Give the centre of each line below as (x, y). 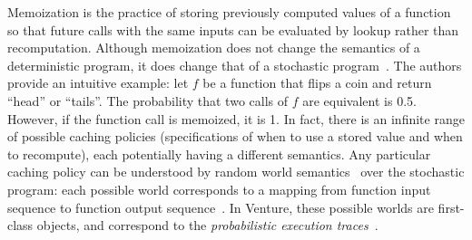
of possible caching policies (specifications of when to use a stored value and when (235, 136)
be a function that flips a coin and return (317, 83)
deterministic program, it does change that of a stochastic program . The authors (235, 65)
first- (451, 207)
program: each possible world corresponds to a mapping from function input (219, 189)
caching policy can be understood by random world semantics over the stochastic (236, 172)
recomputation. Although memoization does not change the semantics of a (214, 48)
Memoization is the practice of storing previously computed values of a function (229, 12)
